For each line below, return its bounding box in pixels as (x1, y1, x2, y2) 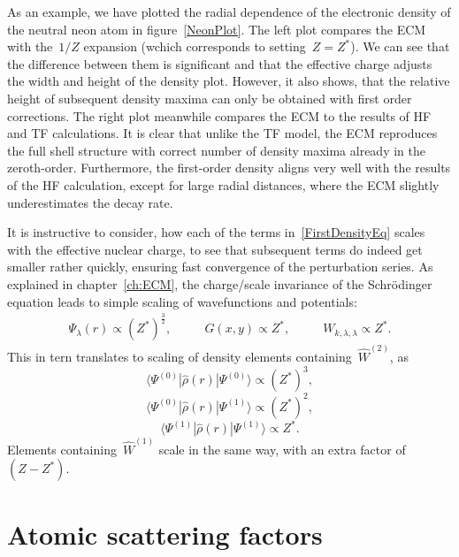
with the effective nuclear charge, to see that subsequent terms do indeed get (7, 240, 423, 258)
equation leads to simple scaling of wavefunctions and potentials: (7, 292, 357, 310)
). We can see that (350, 37, 450, 56)
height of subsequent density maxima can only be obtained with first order (7, 88, 412, 107)
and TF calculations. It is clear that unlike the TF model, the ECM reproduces (7, 124, 438, 142)
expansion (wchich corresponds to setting (83, 37, 306, 56)
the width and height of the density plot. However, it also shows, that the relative (7, 72, 450, 90)
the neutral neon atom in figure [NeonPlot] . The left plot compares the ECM (7, 19, 426, 38)
